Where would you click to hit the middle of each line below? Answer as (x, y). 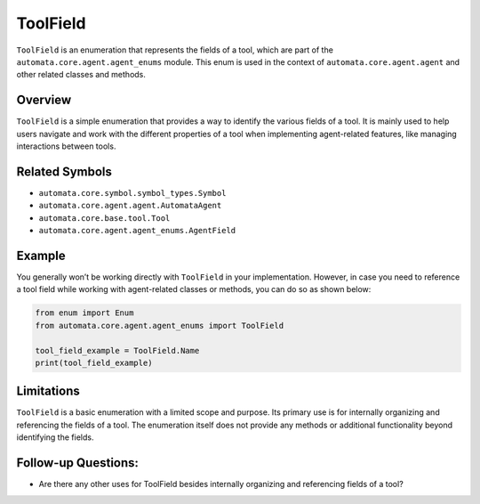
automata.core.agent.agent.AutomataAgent (130, 206)
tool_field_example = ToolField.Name (117, 350)
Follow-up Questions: (78, 463)
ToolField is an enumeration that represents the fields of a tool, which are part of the (175, 50)
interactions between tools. (66, 146)
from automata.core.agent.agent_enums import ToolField (160, 325)
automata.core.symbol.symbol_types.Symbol (132, 193)
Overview (44, 100)
